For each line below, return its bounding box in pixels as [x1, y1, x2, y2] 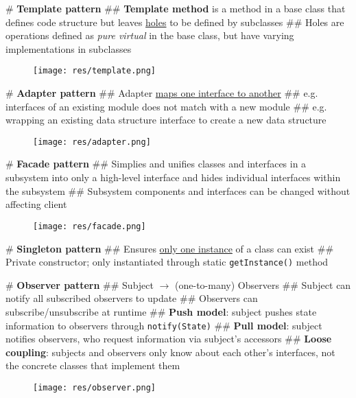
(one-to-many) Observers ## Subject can [175, 277, 351, 292]
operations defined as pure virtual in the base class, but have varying [5, 28, 294, 43]
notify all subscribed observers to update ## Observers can [5, 291, 258, 305]
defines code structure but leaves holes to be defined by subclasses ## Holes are [5, 14, 344, 29]
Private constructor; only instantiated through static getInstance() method [5, 255, 329, 269]
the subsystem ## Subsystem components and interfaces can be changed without [5, 183, 351, 198]
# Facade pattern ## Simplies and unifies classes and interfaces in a [5, 156, 307, 171]
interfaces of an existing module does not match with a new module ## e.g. [5, 99, 327, 113]
